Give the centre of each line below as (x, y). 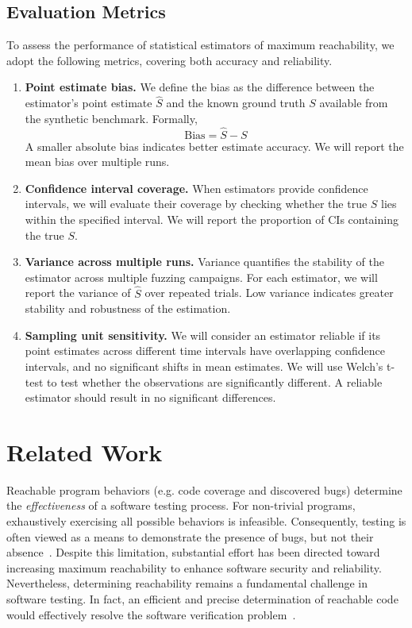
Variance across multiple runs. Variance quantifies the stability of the (204, 262)
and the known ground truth (236, 103)
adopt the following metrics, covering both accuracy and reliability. (169, 60)
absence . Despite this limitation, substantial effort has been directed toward (193, 552)
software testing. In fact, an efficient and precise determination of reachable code (202, 599)
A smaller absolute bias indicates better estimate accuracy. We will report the (214, 146)
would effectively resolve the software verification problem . (151, 614)
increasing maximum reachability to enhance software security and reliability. (194, 567)
